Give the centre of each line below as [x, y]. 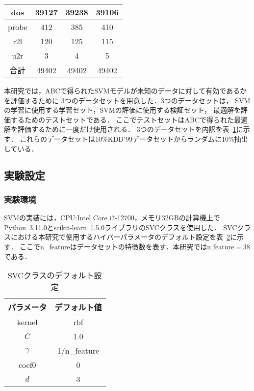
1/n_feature [78, 351]
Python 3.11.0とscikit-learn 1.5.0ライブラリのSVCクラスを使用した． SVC [121, 227]
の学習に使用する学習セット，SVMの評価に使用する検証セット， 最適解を [122, 110]
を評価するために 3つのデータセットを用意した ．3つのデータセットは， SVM [127, 100]
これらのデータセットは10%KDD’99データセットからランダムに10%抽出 [134, 138]
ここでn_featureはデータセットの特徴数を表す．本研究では [114, 246]
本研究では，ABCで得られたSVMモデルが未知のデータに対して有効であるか [126, 90]
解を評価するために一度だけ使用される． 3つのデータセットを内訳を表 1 [120, 129]
